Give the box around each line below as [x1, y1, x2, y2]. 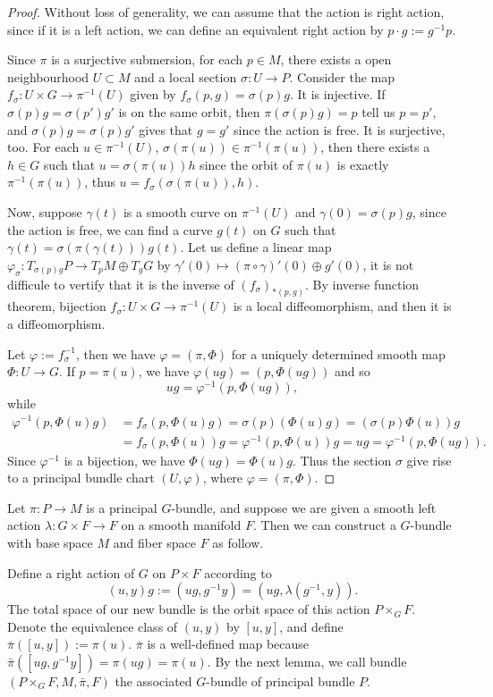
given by [130, 85, 176, 104]
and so [334, 362, 370, 381]
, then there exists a [320, 138, 430, 156]
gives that [139, 120, 193, 139]
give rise [406, 450, 452, 469]
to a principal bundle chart [7, 468, 155, 487]
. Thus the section [293, 450, 392, 469]
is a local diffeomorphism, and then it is [233, 297, 452, 315]
